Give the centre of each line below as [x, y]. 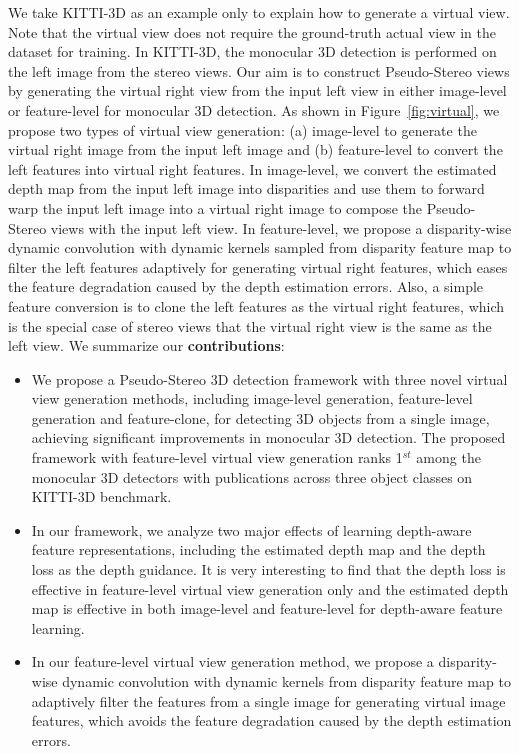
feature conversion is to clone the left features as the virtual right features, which [256, 305]
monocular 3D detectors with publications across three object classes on [252, 476]
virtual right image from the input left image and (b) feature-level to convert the [255, 149]
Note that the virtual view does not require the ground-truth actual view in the [252, 31]
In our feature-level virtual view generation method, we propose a [232, 661]
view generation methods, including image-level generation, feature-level [252, 398]
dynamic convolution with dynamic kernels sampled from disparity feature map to [260, 247]
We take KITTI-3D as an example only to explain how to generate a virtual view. [259, 12]
